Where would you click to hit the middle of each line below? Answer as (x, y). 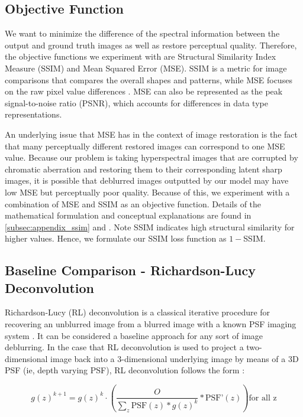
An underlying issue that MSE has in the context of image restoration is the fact (151, 134)
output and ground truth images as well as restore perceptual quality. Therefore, (151, 45)
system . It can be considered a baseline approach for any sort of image (134, 335)
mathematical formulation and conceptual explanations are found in (128, 215)
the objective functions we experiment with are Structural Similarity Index (141, 56)
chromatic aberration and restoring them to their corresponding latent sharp (144, 169)
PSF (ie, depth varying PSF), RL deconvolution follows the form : (125, 370)
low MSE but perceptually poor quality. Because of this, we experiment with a (147, 192)
